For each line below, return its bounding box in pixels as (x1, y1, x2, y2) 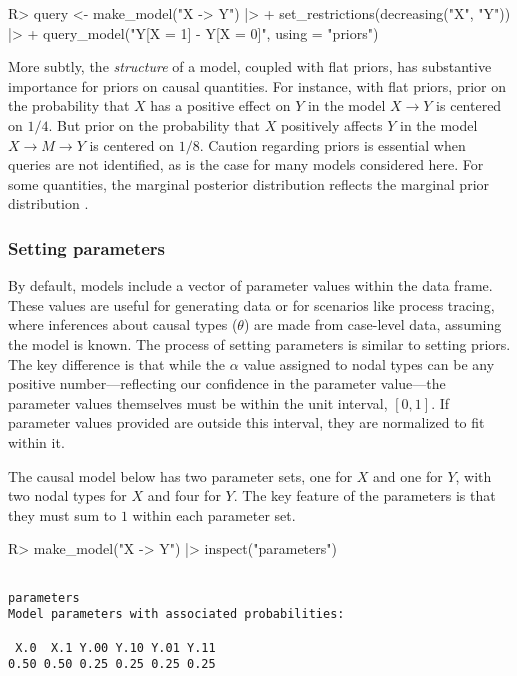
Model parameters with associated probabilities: (8, 607, 345, 622)
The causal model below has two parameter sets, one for (8, 465, 353, 486)
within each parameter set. (132, 504, 296, 525)
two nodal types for (8, 485, 127, 506)
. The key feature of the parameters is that (233, 485, 496, 506)
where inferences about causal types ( (8, 314, 238, 335)
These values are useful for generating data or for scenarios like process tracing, (8, 294, 495, 315)
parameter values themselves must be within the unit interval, (8, 392, 388, 413)
